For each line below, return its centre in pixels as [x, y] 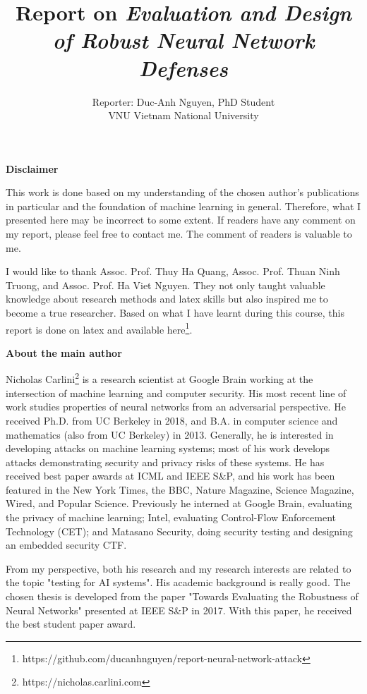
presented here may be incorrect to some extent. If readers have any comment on [181, 220]
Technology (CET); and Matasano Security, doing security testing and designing [179, 531]
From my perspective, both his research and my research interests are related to [179, 568]
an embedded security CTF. [66, 545]
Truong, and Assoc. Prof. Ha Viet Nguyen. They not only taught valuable [166, 285]
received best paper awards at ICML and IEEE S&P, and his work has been [170, 476]
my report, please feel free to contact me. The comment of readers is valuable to [179, 234]
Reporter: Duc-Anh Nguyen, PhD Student [183, 101]
